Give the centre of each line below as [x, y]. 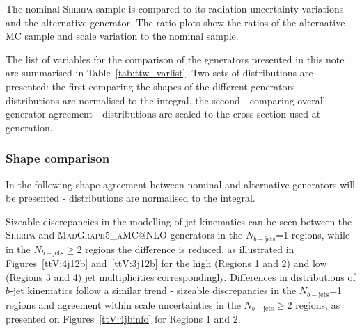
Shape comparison [58, 158]
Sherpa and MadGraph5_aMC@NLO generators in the [124, 235]
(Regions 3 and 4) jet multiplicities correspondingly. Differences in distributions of [181, 276]
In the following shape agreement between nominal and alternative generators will [180, 184]
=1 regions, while [313, 235]
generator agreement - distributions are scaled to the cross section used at [163, 114]
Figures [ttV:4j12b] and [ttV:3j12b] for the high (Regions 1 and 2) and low [166, 263]
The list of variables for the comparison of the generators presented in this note [175, 59]
